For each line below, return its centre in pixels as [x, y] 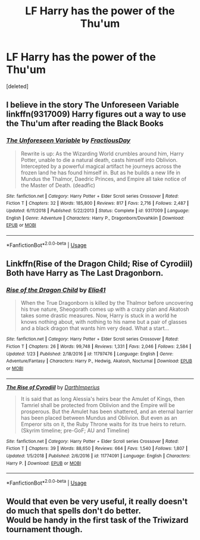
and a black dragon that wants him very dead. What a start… [95, 328]
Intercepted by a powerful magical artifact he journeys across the [101, 166]
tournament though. [44, 530]
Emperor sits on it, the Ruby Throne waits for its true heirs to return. [103, 424]
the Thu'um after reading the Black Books [85, 124]
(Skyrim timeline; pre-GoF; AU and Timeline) [75, 430]
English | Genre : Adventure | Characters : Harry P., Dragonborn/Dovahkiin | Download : [95, 218]
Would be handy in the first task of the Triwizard [97, 520]
